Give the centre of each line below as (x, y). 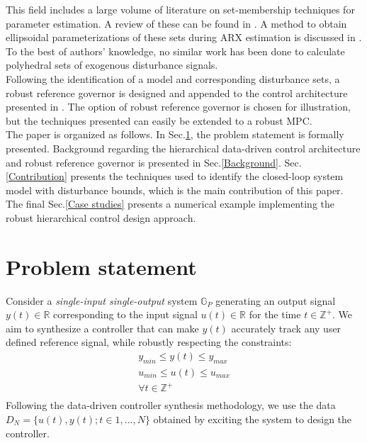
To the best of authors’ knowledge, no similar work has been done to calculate (175, 51)
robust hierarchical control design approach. (101, 217)
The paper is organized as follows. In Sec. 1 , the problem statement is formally (175, 134)
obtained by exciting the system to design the (253, 419)
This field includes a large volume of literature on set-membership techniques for (180, 9)
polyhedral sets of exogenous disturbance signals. (112, 65)
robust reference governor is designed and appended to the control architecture (177, 92)
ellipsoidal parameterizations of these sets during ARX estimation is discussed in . (184, 37)
